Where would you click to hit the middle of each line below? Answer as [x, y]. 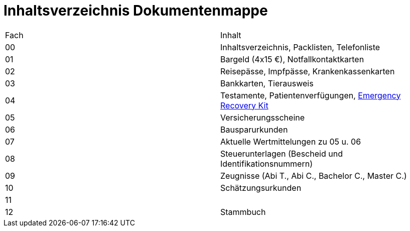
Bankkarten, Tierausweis [267, 83]
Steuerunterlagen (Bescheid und [282, 153]
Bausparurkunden [254, 129]
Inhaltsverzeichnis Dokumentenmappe [136, 11]
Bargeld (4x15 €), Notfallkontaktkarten [292, 59]
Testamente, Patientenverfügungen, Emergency [311, 95]
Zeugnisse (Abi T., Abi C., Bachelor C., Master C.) [314, 176]
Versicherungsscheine [263, 117]
